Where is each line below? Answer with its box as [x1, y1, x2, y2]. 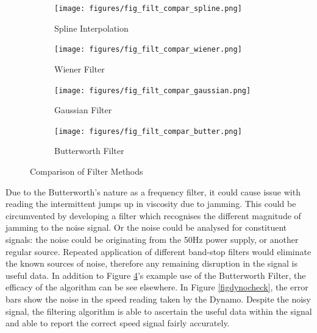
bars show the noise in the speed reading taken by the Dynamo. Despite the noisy [5, 292, 312, 305]
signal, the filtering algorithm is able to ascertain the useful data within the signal [5, 304, 312, 317]
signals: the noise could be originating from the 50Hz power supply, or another [5, 233, 299, 245]
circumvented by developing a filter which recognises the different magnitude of [5, 209, 301, 222]
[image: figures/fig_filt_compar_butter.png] [54, 127, 242, 136]
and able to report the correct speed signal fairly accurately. [5, 317, 230, 329]
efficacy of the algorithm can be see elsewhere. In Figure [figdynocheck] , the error [5, 281, 308, 293]
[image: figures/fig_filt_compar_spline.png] [54, 4, 242, 13]
